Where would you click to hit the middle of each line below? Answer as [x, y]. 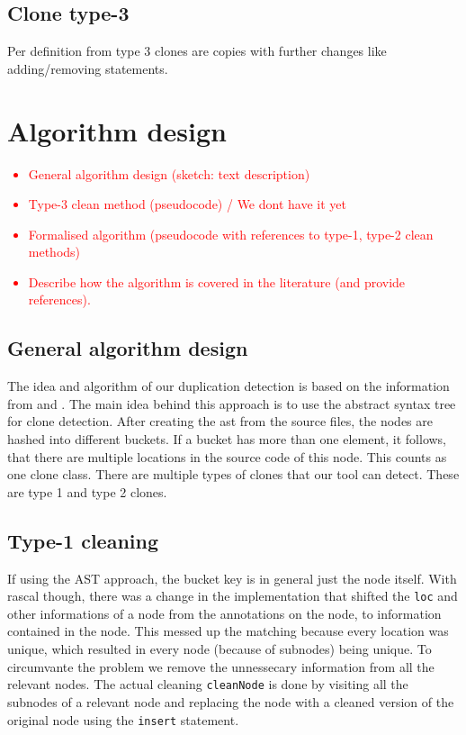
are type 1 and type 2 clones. [87, 491]
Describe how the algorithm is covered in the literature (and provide [217, 281]
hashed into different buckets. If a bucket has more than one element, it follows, [227, 439]
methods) [54, 252]
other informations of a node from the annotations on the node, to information [224, 613]
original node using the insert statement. [123, 719]
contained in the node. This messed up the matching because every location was [228, 631]
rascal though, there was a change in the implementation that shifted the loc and [233, 596]
